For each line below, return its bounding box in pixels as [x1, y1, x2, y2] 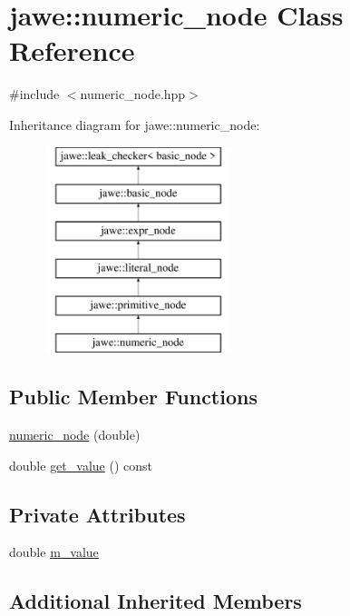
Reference [9, 32, 135, 69]
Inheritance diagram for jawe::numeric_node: [9, 114, 260, 134]
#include [9, 84, 60, 104]
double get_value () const [9, 455, 152, 474]
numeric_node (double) [9, 425, 141, 444]
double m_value [9, 542, 99, 561]
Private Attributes [9, 500, 186, 528]
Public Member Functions [9, 383, 258, 411]
